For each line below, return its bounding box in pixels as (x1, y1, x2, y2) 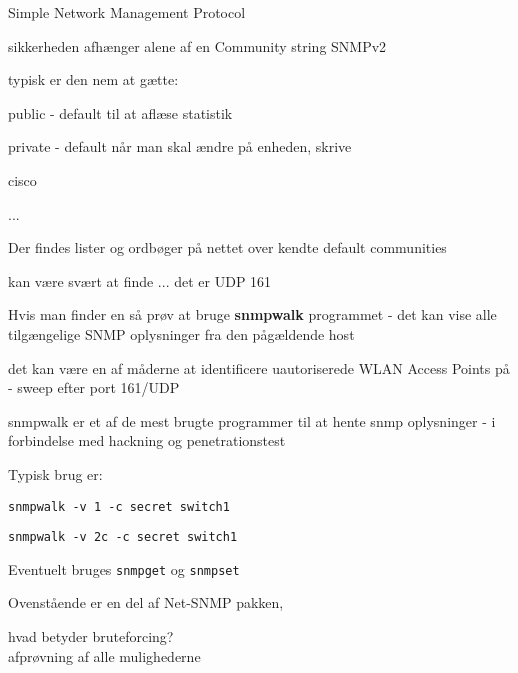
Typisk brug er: (8, 463, 103, 484)
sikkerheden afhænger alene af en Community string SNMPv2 (8, 35, 387, 56)
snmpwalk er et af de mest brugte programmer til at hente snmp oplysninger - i (8, 410, 496, 431)
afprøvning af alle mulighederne (8, 645, 201, 666)
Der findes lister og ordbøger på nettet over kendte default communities (8, 237, 447, 258)
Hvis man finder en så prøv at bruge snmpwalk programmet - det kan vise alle (8, 304, 497, 325)
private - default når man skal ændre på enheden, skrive (8, 136, 352, 157)
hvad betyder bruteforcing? (8, 626, 174, 647)
